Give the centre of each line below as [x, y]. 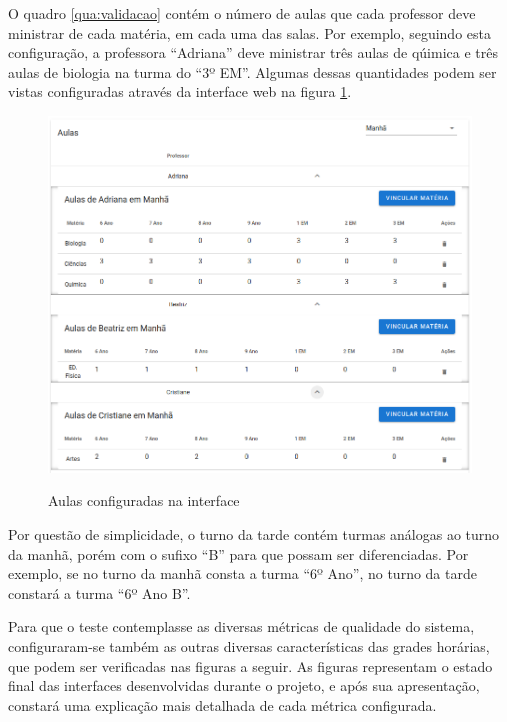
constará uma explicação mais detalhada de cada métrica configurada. [222, 704]
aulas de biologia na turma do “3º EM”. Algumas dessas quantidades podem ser [252, 71]
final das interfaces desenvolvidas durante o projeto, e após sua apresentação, [244, 685]
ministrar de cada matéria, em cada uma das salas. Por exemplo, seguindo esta [249, 32]
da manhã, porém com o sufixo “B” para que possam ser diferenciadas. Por [238, 553]
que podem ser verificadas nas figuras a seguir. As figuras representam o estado [250, 665]
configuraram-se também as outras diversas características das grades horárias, [249, 645]
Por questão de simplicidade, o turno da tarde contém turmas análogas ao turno [254, 533]
